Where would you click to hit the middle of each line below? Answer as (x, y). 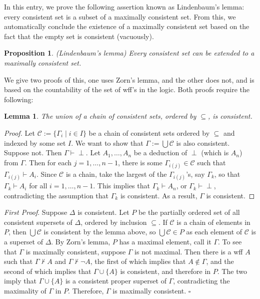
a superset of (23, 242)
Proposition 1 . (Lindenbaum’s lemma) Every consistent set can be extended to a (129, 53)
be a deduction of (160, 153)
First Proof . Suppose (36, 212)
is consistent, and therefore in (165, 271)
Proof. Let (19, 132)
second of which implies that (48, 271)
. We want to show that (107, 142)
